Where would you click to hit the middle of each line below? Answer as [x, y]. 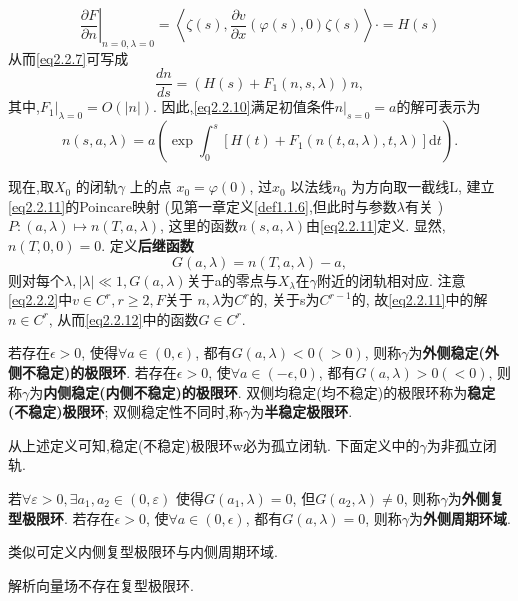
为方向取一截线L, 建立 [423, 186]
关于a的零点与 [232, 279]
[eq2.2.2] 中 [40, 299]
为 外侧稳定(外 [453, 352]
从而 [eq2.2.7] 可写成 [68, 57]
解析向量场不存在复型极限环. [101, 584]
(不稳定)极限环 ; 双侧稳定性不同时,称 [125, 411]
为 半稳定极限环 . [301, 411]
